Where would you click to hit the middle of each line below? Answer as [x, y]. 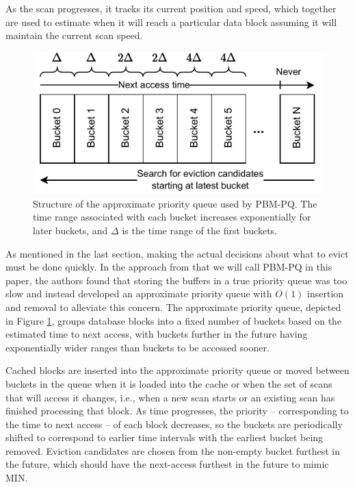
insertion [326, 294]
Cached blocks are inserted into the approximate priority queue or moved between [177, 370]
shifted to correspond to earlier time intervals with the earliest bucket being [165, 437]
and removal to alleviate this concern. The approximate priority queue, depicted [173, 307]
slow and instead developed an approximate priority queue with [139, 294]
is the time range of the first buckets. [200, 230]
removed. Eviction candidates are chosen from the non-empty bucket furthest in [173, 450]
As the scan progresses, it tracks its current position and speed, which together [171, 8]
